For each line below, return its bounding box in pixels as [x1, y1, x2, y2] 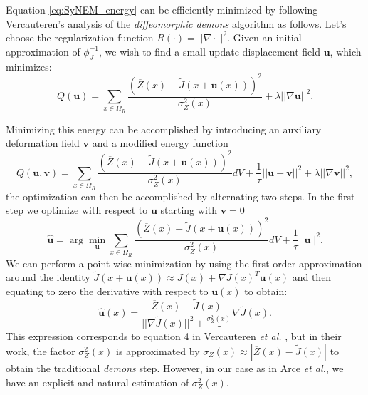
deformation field [6, 135, 80, 150]
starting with [160, 202, 218, 217]
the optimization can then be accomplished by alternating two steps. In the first [6, 188, 355, 203]
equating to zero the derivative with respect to [6, 283, 209, 298]
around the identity [6, 270, 90, 284]
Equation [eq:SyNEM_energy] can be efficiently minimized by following [6, 2, 318, 16]
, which [330, 43, 362, 58]
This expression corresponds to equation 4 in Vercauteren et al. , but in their [6, 329, 342, 344]
